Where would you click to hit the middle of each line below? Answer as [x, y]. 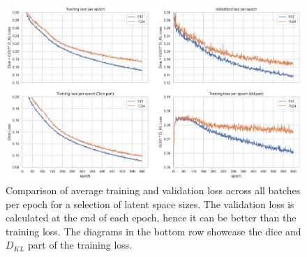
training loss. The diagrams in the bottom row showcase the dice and [153, 231]
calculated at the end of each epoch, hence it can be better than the [151, 218]
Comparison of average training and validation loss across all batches [153, 190]
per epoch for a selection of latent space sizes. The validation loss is [150, 204]
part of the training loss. [80, 245]
